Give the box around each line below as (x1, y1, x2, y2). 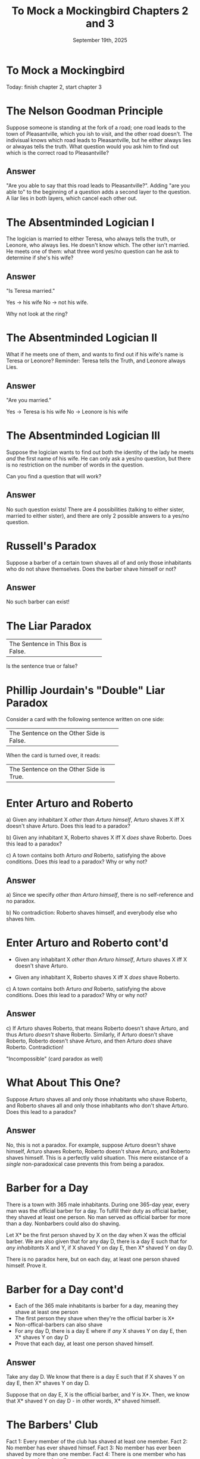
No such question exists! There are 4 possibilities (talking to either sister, (6, 506, 185, 513)
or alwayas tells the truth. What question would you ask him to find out (6, 143, 179, 150)
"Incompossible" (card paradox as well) (6, 1055, 103, 1062)
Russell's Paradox (6, 539, 97, 553)
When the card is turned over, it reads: (6, 752, 101, 759)
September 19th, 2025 (72, 36, 128, 43)
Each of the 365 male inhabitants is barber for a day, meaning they (14, 1302, 179, 1310)
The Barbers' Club (6, 1418, 98, 1432)
